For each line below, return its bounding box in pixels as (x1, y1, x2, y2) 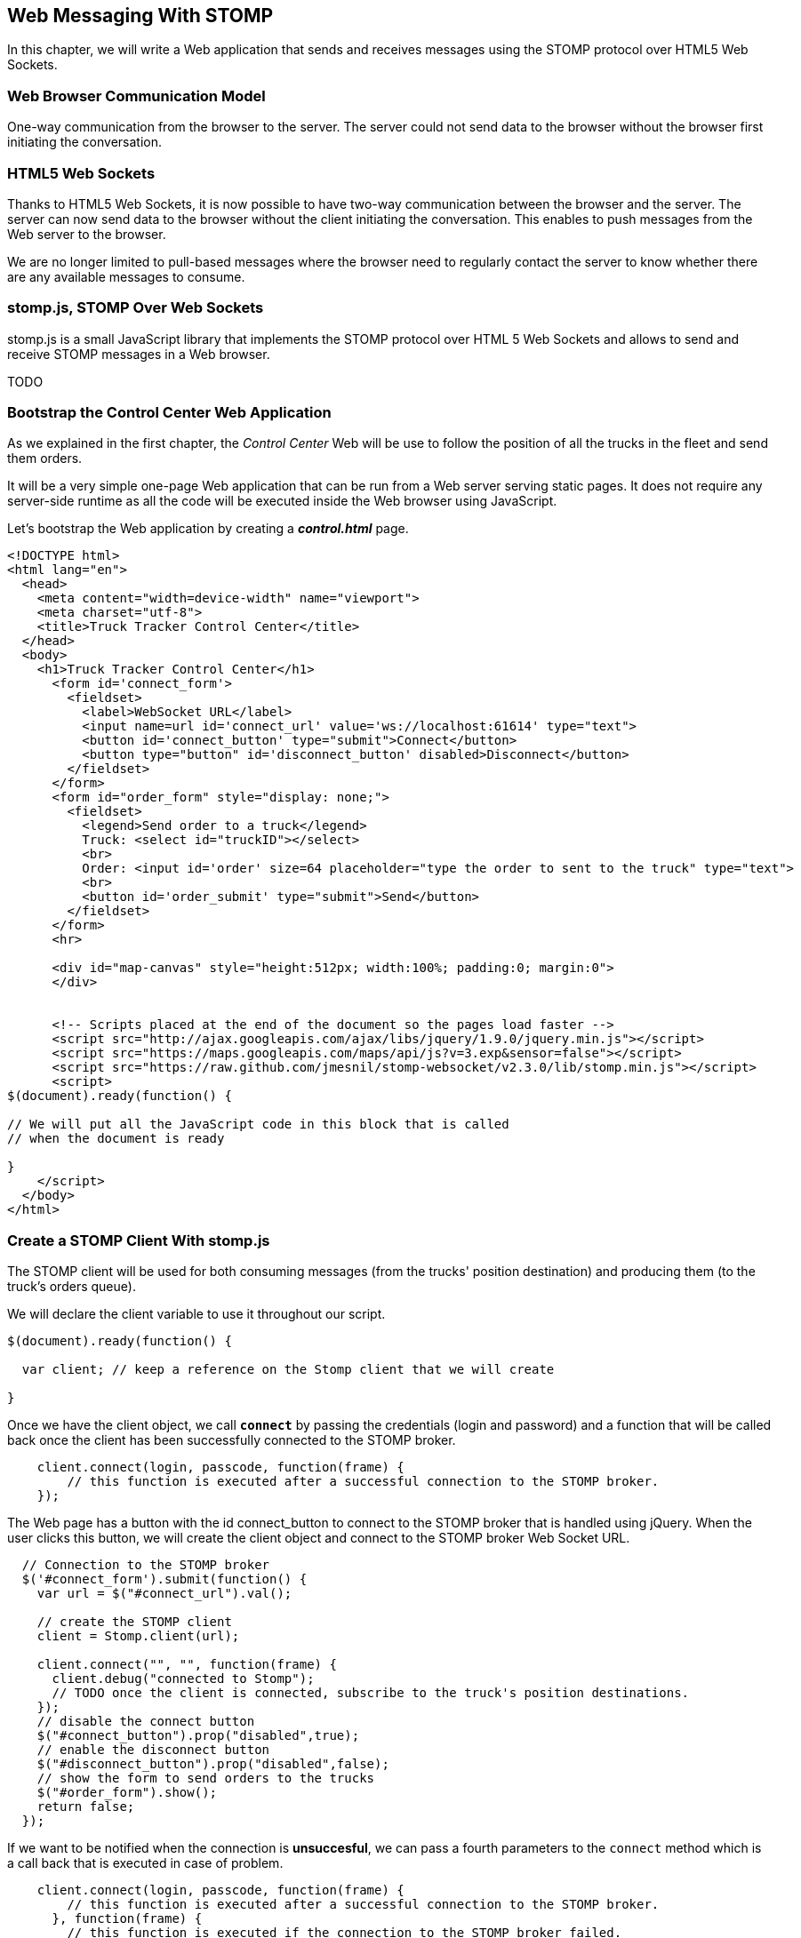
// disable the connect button (36, 1714, 255, 1729)
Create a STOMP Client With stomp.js (7, 1231, 270, 1249)
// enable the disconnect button (36, 1743, 270, 1758)
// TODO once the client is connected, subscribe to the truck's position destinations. (52, 1686, 690, 1701)
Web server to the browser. (7, 226, 166, 242)
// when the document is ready (7, 1131, 225, 1146)
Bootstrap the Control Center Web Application (7, 403, 332, 422)
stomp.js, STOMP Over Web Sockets (7, 299, 264, 317)
